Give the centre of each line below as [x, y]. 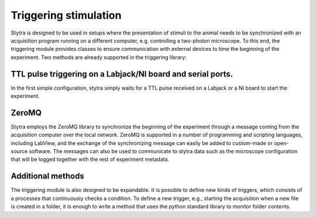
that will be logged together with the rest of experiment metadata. [90, 159]
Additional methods [47, 176]
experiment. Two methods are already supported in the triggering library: [99, 57]
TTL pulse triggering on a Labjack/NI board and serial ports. [122, 74]
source [19, 151]
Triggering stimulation [66, 15]
